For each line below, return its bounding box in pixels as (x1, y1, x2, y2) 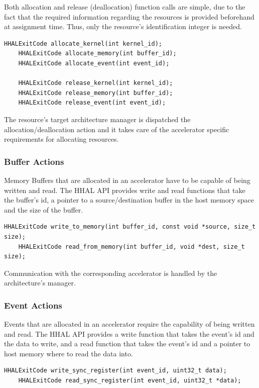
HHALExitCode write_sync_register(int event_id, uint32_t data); (4, 367, 227, 374)
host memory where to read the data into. (4, 348, 133, 358)
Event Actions (4, 299, 62, 311)
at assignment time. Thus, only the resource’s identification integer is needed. (4, 21, 242, 32)
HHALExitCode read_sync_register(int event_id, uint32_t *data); (18, 377, 241, 384)
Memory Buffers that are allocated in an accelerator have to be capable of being (4, 174, 250, 185)
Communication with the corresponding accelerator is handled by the (4, 267, 217, 278)
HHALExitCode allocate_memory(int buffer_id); (18, 50, 177, 57)
